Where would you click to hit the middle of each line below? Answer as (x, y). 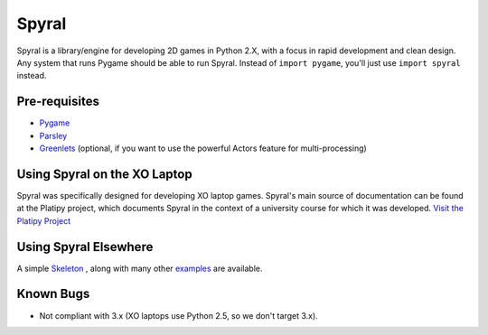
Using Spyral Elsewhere (85, 247)
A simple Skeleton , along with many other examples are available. (140, 268)
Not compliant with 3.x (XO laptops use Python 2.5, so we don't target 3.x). (178, 315)
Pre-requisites (58, 102)
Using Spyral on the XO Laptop (105, 174)
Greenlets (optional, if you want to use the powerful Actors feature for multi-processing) (203, 148)
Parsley (53, 135)
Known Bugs (53, 294)
